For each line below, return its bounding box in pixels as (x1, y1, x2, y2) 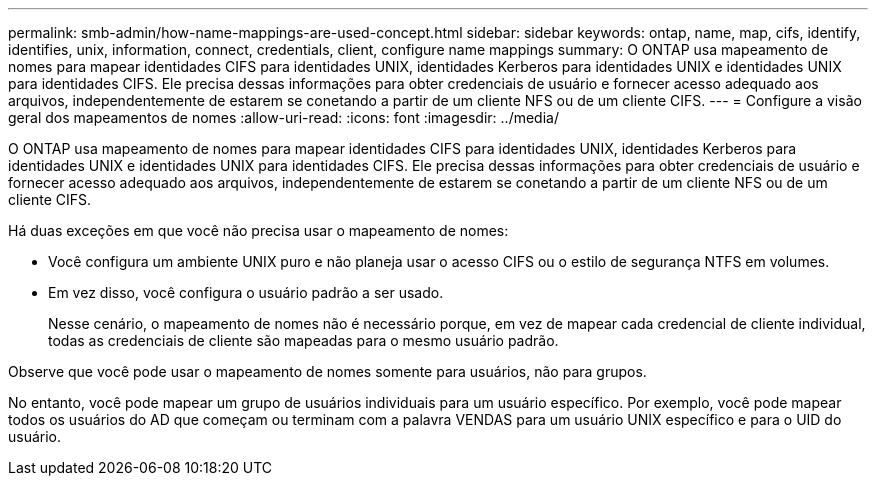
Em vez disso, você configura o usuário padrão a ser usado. (48, 284, 444, 301)
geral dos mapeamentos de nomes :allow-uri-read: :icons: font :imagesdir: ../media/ (8, 109, 559, 126)
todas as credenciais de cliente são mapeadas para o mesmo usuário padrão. (48, 332, 559, 349)
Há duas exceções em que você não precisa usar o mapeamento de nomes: (8, 222, 509, 239)
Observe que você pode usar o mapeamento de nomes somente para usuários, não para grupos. (8, 363, 647, 380)
